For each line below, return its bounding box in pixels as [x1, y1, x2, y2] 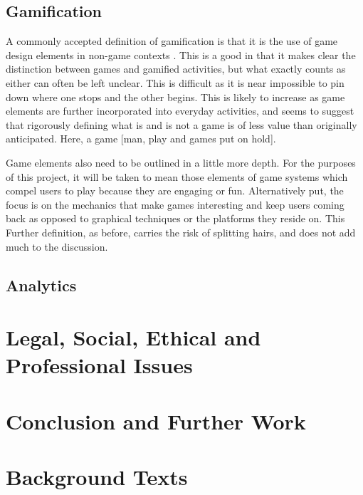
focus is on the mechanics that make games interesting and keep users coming [6, 197, 344, 212]
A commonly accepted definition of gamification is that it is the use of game [6, 33, 338, 48]
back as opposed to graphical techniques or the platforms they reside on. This [6, 211, 345, 226]
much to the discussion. [6, 239, 108, 254]
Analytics [6, 273, 77, 296]
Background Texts [6, 462, 188, 491]
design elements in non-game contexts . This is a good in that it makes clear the [6, 47, 356, 62]
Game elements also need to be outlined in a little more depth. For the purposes [6, 155, 356, 170]
